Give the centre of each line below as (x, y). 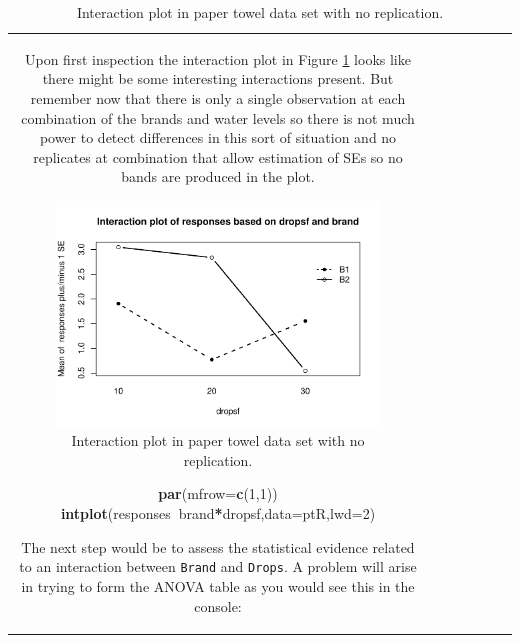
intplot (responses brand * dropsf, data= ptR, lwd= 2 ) (218, 513)
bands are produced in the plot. (218, 176)
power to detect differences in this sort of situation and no (218, 137)
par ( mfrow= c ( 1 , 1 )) (218, 493)
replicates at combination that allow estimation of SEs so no (218, 156)
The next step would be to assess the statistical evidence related (218, 546)
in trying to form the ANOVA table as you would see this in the (218, 585)
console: (218, 605)
